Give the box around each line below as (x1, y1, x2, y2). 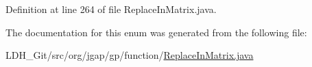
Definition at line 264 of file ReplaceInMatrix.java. (5, 2, 217, 16)
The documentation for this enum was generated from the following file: (5, 25, 307, 39)
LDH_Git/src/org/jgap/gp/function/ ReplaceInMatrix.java (5, 48, 254, 62)
